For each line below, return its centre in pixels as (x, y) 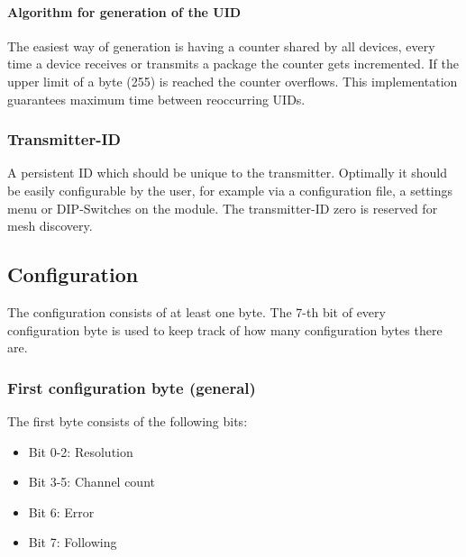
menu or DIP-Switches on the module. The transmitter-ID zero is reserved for (223, 208)
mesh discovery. (50, 226)
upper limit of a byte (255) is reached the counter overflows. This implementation (233, 81)
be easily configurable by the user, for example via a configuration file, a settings (230, 190)
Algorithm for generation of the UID (124, 11)
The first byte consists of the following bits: (128, 420)
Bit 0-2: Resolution (81, 451)
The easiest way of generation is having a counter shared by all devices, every (221, 46)
